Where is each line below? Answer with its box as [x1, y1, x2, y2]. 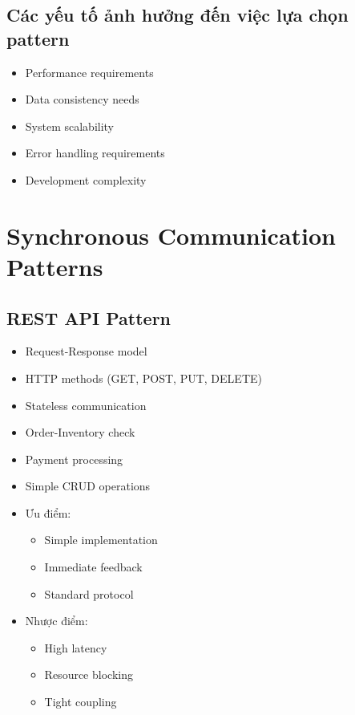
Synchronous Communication [6, 218, 337, 251]
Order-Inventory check [25, 424, 135, 441]
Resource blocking [44, 666, 133, 683]
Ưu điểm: [25, 504, 71, 521]
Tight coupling [44, 693, 117, 710]
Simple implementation [44, 531, 158, 548]
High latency [44, 639, 107, 656]
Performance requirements [25, 63, 154, 80]
